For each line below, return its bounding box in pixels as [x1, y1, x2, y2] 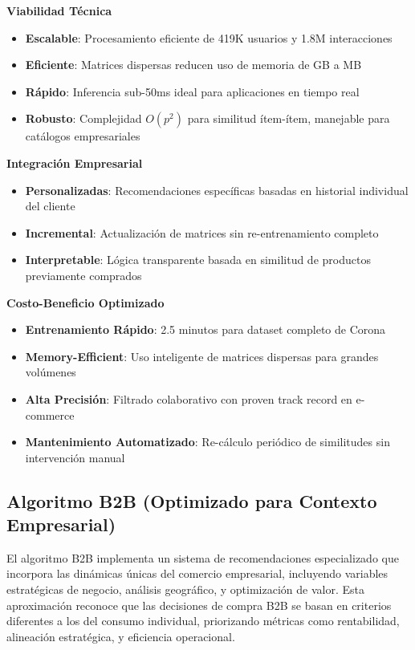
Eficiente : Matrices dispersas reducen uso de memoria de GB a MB [25, 56, 362, 73]
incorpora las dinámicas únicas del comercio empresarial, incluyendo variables [6, 565, 389, 582]
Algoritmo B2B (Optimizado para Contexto [6, 488, 377, 513]
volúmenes [25, 364, 76, 380]
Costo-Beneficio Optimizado [6, 294, 165, 311]
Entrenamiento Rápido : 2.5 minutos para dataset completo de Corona [25, 321, 386, 338]
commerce [25, 406, 75, 423]
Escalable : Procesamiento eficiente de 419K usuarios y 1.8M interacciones [25, 29, 393, 46]
